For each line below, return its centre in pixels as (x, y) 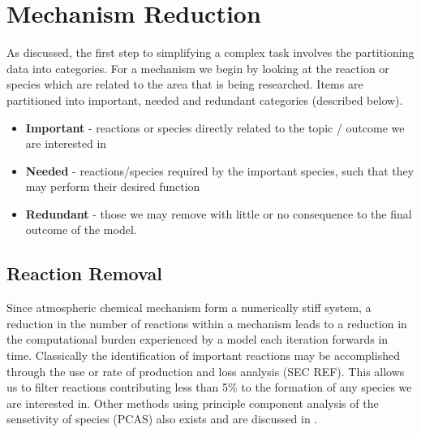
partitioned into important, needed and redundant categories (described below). (205, 100)
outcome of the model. (81, 229)
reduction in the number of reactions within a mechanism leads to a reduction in (207, 323)
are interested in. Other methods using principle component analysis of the (193, 403)
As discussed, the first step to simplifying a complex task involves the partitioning (210, 52)
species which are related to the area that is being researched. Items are (185, 84)
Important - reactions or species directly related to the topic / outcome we (215, 127)
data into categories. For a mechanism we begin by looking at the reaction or (198, 68)
